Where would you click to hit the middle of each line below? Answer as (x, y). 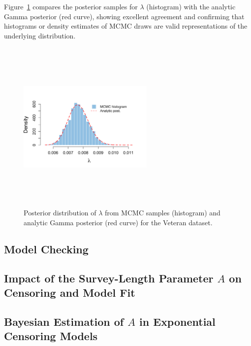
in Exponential (177, 321)
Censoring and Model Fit (70, 292)
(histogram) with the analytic (191, 6)
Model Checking (46, 249)
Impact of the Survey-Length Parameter (109, 278)
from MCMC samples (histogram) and (163, 213)
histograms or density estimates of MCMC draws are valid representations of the (126, 26)
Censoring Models (51, 336)
